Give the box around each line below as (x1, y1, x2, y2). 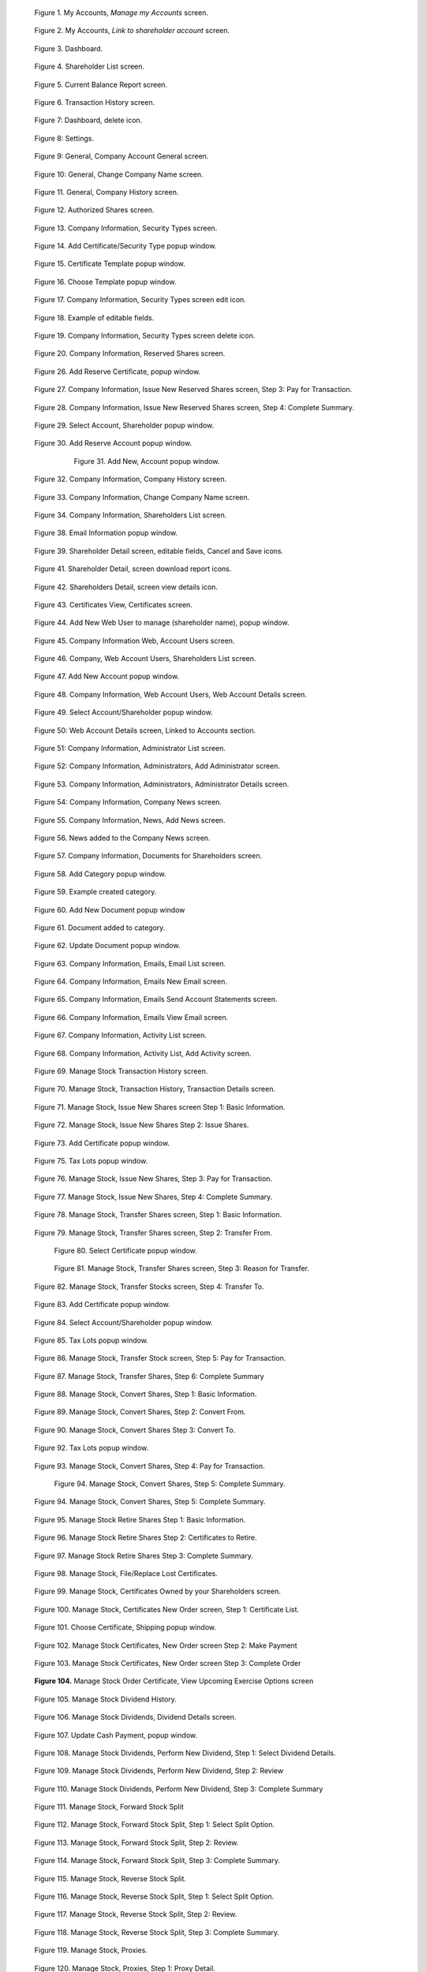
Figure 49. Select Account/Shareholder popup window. (34, 708, 213, 717)
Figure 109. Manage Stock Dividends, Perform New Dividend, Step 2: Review (34, 1766, 284, 1776)
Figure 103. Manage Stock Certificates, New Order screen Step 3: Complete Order (34, 1658, 301, 1668)
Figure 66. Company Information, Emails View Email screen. (34, 1012, 229, 1021)
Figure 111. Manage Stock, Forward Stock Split (34, 1802, 185, 1812)
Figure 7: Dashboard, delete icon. (34, 115, 143, 125)
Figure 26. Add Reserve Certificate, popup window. (34, 367, 201, 376)
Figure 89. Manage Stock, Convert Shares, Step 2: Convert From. (34, 1407, 246, 1417)
